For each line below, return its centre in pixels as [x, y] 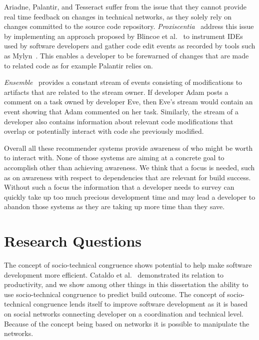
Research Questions [73, 241]
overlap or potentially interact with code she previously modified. [104, 131]
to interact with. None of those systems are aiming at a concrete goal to [114, 158]
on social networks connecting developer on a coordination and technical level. [124, 313]
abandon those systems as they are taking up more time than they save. [114, 206]
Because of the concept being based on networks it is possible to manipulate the [127, 323]
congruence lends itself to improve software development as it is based [140, 304]
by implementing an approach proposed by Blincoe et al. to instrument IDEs [123, 36]
